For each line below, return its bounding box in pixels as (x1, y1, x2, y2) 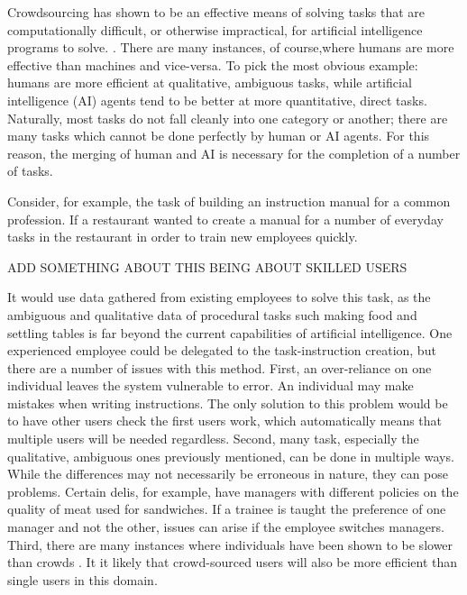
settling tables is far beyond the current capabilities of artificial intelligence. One (7, 323, 453, 342)
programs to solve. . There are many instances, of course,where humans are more (7, 38, 454, 57)
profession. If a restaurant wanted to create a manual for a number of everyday (7, 209, 444, 228)
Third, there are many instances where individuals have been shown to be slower (7, 535, 453, 554)
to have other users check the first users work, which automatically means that (7, 411, 443, 430)
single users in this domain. (7, 570, 158, 589)
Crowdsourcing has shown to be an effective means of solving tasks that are (7, 3, 425, 21)
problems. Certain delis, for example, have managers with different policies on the (7, 481, 459, 500)
